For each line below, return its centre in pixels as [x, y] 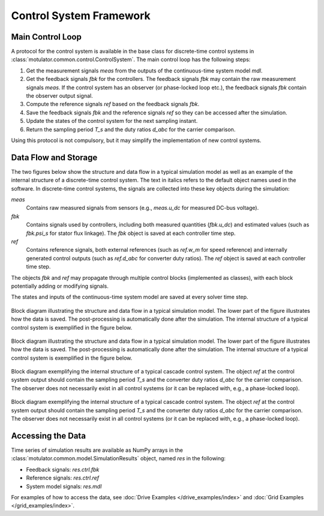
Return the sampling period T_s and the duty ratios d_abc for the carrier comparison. [131, 129]
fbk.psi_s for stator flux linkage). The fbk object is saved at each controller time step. [131, 233]
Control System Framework [81, 16]
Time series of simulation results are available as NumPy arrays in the [97, 450]
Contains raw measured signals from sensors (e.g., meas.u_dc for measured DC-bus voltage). [142, 208]
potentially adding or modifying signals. [60, 286]
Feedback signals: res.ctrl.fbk [63, 469]
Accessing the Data [49, 435]
